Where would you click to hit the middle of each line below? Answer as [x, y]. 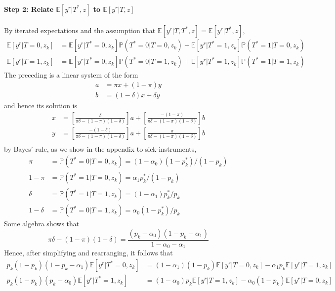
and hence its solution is [41, 105]
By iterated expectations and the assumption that [80, 30]
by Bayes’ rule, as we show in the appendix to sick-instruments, [100, 148]
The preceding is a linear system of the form [71, 75]
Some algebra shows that [42, 224]
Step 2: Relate [29, 9]
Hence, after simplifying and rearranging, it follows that [88, 253]
